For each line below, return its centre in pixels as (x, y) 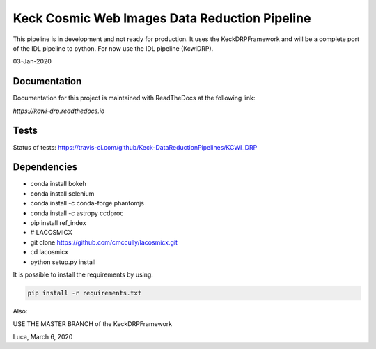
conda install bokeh (58, 184)
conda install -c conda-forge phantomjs (87, 203)
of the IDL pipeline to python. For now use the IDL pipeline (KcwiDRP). (113, 48)
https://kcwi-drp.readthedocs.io (59, 111)
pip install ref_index (58, 223)
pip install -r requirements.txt (85, 293)
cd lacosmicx (49, 252)
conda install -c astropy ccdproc (77, 213)
